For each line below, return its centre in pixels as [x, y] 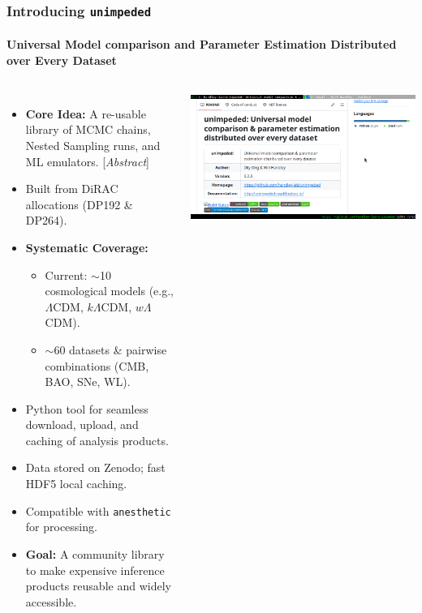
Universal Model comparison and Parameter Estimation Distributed [202, 44]
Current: [66, 274]
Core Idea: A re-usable [86, 113]
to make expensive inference [95, 570]
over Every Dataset [62, 60]
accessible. [51, 601]
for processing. [61, 527]
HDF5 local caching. [76, 484]
